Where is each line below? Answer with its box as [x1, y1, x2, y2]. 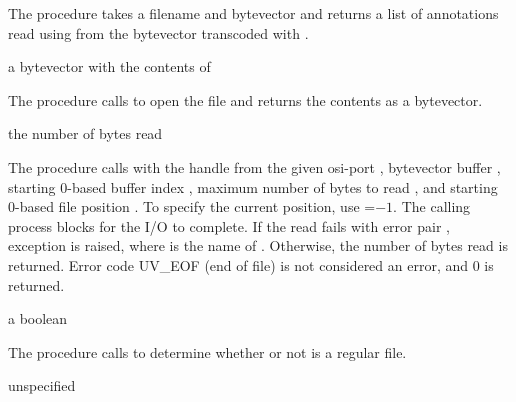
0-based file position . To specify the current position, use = [8, 196, 376, 217]
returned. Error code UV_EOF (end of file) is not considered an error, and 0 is [8, 254, 494, 275]
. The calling [393, 196, 471, 217]
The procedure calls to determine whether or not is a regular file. [8, 341, 407, 362]
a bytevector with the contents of [8, 56, 211, 77]
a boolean [8, 308, 68, 329]
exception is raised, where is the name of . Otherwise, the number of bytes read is [8, 235, 508, 256]
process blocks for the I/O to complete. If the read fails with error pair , [8, 215, 450, 236]
